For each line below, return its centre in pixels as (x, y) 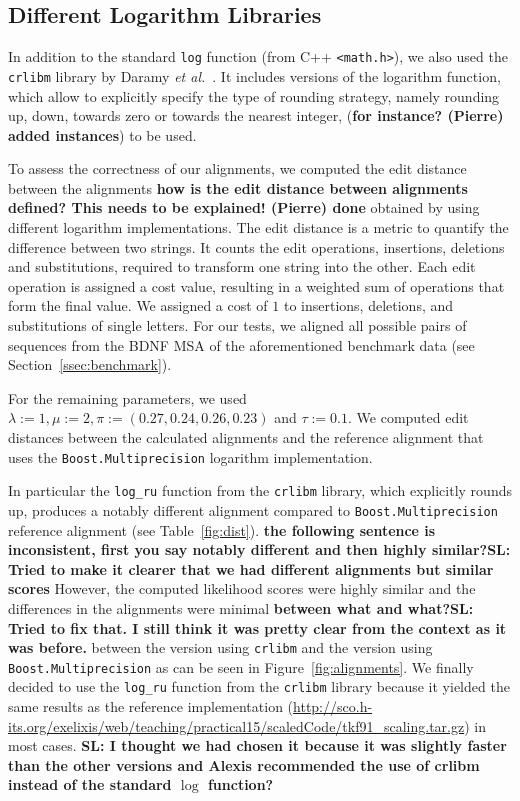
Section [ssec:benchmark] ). (90, 364)
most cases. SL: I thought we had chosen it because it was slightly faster (257, 745)
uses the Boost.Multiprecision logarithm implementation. (190, 456)
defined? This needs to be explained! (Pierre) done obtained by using (244, 207)
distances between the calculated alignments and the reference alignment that (246, 437)
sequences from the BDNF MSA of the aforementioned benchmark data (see (241, 344)
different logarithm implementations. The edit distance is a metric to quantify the (258, 227)
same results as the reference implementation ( (151, 706)
